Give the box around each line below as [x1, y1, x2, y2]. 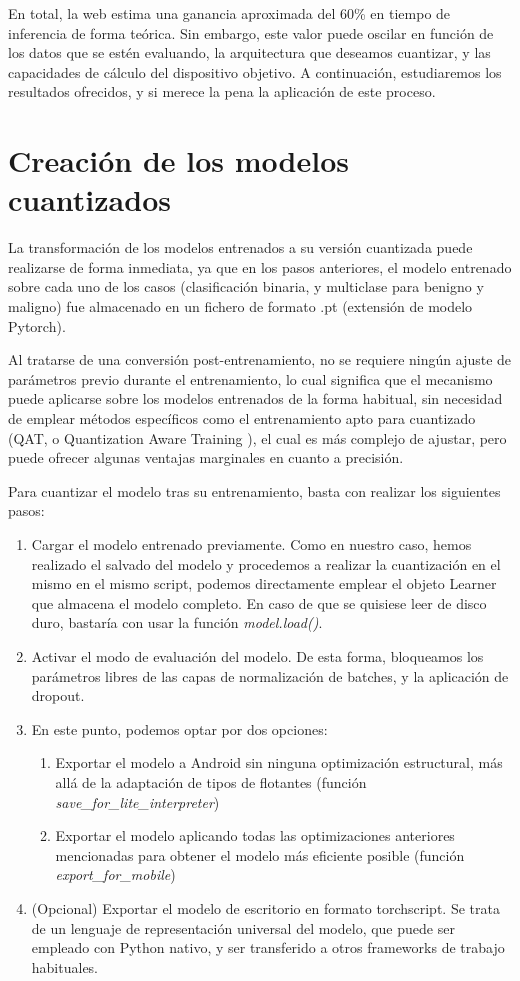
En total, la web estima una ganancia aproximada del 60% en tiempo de [8, 3, 451, 23]
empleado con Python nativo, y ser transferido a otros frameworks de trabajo [31, 937, 505, 958]
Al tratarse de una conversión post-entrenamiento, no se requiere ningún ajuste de [8, 349, 512, 370]
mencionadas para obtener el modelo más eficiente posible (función [55, 844, 465, 865]
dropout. [31, 685, 85, 706]
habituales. [31, 956, 99, 977]
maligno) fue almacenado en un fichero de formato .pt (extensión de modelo [8, 296, 473, 317]
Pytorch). [8, 315, 66, 336]
